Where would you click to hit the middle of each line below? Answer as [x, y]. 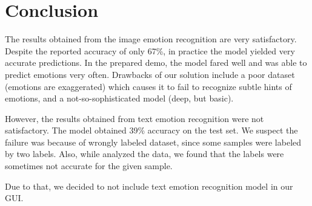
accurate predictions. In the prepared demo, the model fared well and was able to [156, 63]
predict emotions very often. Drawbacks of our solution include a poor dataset [150, 74]
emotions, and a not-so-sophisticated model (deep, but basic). [119, 98]
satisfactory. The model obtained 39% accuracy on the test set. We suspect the [151, 130]
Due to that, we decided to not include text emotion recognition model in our [149, 186]
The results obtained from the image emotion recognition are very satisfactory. [151, 39]
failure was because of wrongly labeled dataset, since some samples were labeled [153, 142]
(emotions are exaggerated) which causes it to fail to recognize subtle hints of [148, 86]
